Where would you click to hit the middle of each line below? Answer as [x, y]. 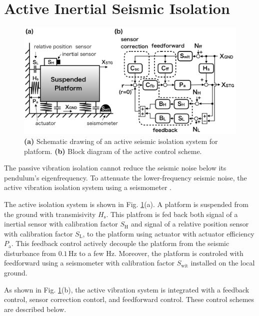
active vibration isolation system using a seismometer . [88, 187]
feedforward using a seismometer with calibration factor [89, 263]
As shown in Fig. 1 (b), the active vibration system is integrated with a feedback [127, 289]
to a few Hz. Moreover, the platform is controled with [161, 253]
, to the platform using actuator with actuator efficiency [168, 233]
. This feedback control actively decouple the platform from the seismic [120, 243]
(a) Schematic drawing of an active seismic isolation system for [121, 141]
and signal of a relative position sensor [190, 224]
